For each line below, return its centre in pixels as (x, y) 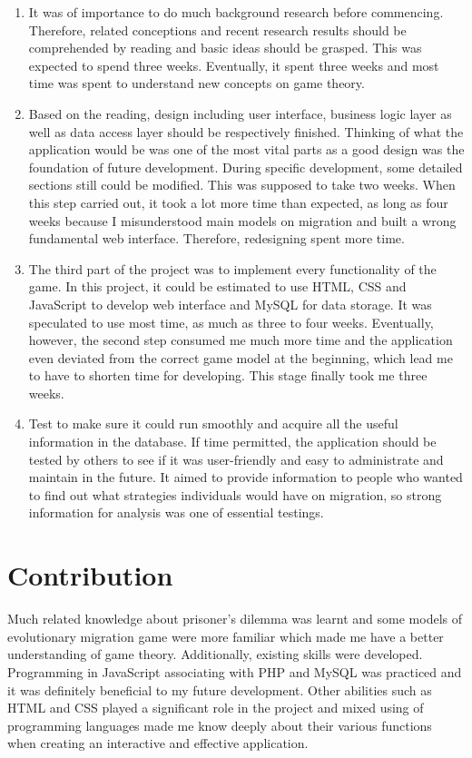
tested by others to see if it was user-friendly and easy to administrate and (236, 459)
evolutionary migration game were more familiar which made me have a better (226, 636)
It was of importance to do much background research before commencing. (236, 12)
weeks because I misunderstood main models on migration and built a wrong (242, 220)
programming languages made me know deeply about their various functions (220, 725)
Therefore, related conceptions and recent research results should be (217, 30)
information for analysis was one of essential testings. (176, 512)
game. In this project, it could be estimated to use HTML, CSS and (217, 286)
